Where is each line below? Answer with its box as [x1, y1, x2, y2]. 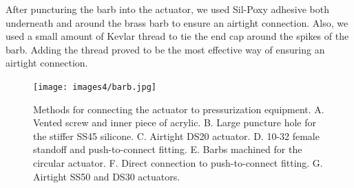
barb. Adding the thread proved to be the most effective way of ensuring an [6, 42, 325, 56]
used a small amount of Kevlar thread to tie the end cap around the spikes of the [6, 29, 349, 43]
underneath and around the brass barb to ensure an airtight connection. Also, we [6, 15, 348, 30]
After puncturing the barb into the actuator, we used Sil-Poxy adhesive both [6, 2, 329, 16]
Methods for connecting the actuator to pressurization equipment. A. [33, 102, 324, 116]
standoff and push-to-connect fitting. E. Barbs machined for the [33, 142, 302, 156]
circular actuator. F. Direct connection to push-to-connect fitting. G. [33, 156, 323, 169]
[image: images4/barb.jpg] [33, 82, 156, 92]
